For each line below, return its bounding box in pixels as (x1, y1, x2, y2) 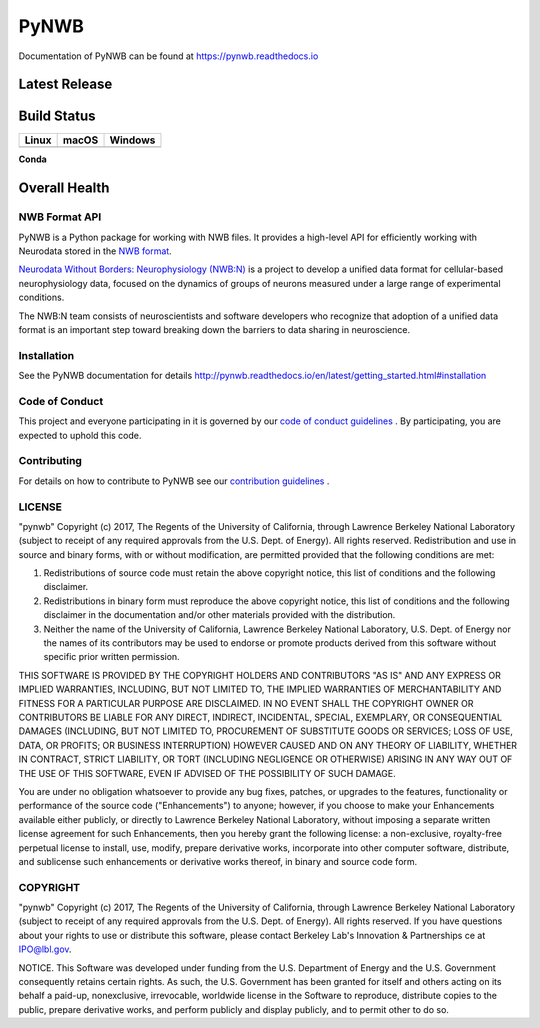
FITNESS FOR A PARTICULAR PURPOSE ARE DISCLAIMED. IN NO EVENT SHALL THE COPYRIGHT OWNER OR (18, 697, 474, 709)
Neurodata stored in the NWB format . (18, 245, 172, 257)
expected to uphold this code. (18, 429, 142, 441)
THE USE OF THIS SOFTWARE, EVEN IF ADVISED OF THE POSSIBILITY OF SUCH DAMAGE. (18, 767, 397, 779)
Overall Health (18, 180, 110, 197)
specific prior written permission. (43, 651, 180, 663)
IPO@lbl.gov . (18, 943, 72, 955)
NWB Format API (18, 210, 102, 224)
